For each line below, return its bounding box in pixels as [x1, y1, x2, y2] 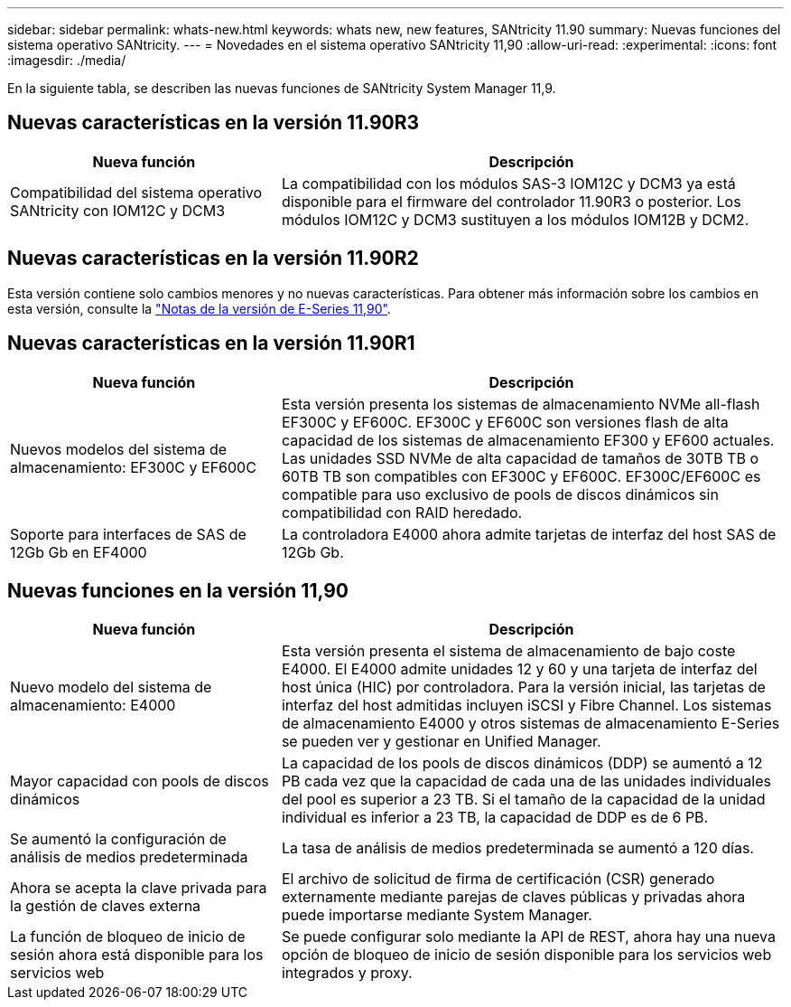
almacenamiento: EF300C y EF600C [10, 457, 256, 476]
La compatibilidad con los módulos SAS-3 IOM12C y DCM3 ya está [281, 174, 736, 193]
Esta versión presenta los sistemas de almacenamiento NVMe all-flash [281, 394, 760, 413]
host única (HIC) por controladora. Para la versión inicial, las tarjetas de [281, 678, 766, 697]
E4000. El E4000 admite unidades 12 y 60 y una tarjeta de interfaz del [281, 660, 758, 679]
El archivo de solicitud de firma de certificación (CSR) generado [281, 870, 715, 889]
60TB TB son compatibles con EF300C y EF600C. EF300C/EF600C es [281, 466, 761, 485]
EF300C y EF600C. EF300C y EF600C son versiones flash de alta [281, 412, 729, 431]
